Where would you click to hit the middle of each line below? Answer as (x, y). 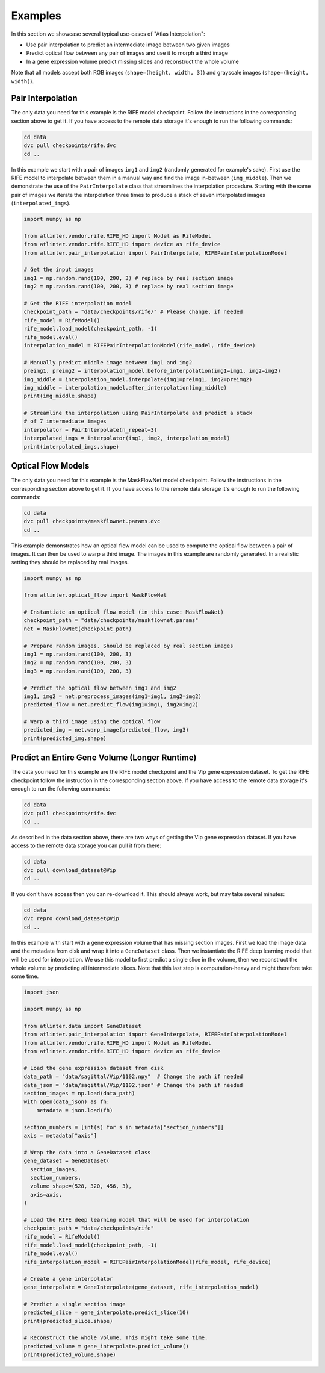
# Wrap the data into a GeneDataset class (87, 1152)
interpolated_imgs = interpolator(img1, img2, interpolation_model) (127, 438)
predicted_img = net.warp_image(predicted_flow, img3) (106, 730)
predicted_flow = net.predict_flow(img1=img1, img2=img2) (111, 705)
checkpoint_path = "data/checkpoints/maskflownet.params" (111, 621)
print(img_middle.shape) (60, 396)
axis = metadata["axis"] (60, 1135)
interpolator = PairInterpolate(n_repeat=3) (91, 430)
